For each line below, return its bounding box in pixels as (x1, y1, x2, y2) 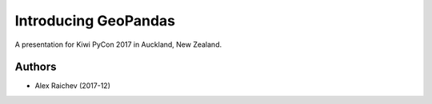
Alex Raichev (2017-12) (34, 81, 111, 91)
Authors (14, 60, 57, 74)
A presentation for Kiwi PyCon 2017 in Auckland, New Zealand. (14, 40, 222, 49)
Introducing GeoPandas (14, 12, 176, 29)
